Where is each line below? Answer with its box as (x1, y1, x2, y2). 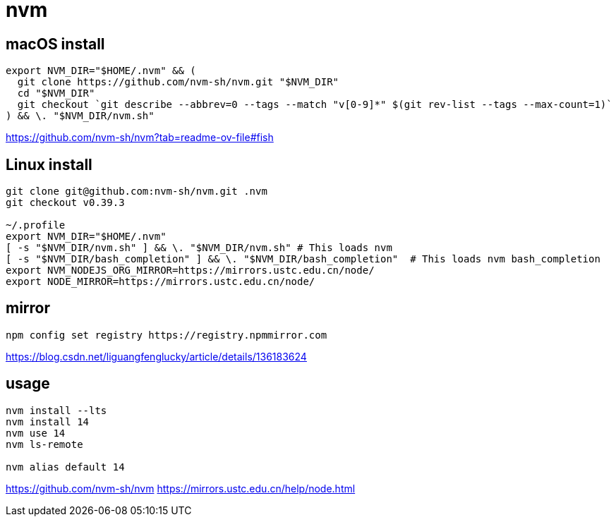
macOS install (6, 35, 105, 53)
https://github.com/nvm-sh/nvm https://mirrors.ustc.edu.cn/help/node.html (6, 482, 356, 494)
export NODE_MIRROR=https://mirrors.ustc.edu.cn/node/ (6, 276, 315, 288)
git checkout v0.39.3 (6, 197, 125, 209)
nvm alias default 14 (6, 461, 125, 473)
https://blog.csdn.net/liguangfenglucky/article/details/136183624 (6, 350, 307, 363)
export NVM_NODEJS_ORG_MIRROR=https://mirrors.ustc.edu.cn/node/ (6, 265, 375, 277)
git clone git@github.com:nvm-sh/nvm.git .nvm (6, 186, 267, 198)
